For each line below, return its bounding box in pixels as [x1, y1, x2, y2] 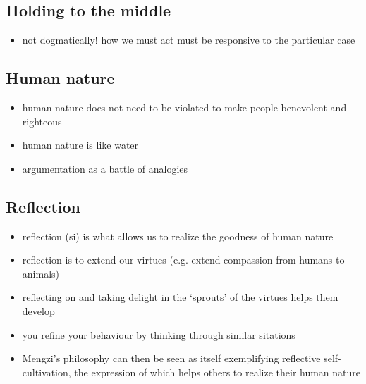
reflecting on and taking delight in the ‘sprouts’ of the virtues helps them [22, 290, 338, 304]
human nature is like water [22, 137, 139, 152]
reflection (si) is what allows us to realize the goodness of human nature [22, 228, 334, 243]
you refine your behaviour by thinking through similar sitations [22, 327, 295, 342]
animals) [22, 266, 59, 280]
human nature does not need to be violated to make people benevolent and [22, 100, 347, 114]
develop [22, 303, 55, 318]
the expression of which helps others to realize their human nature [74, 364, 361, 379]
